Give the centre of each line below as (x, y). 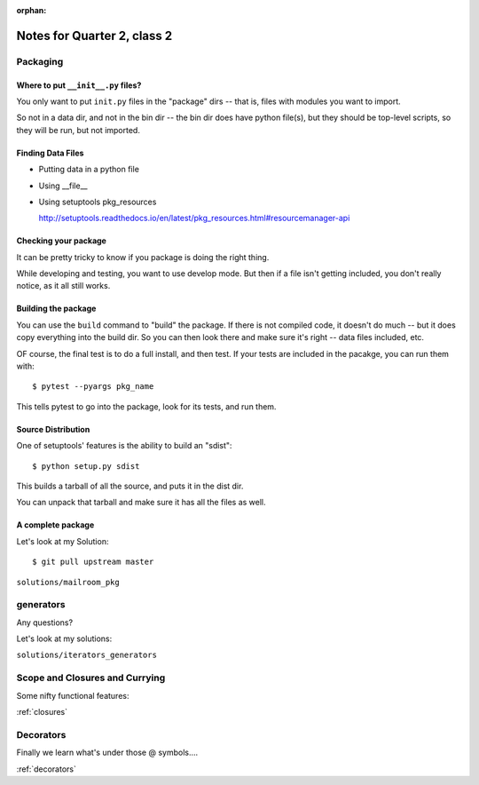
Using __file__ (63, 186)
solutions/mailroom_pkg (68, 582)
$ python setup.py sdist (86, 466)
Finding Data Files (50, 153)
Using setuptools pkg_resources (98, 202)
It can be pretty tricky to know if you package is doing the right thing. (143, 257)
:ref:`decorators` (47, 769)
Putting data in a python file (89, 170)
